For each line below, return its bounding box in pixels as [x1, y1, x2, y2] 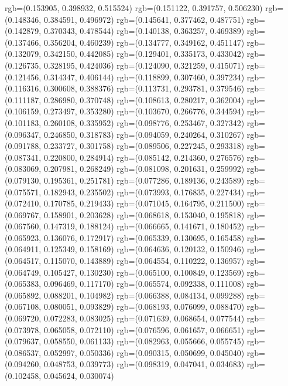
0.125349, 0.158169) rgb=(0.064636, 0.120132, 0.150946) [43, 243, 245, 255]
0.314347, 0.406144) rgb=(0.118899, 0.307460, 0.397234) [43, 70, 245, 83]
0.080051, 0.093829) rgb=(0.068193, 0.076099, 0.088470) [43, 300, 245, 313]
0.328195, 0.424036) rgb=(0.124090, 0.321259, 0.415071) [43, 59, 245, 71]
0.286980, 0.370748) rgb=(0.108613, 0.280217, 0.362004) [43, 93, 245, 106]
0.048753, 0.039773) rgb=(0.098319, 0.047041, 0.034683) [43, 358, 245, 370]
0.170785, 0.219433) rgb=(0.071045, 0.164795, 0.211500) [43, 197, 245, 209]
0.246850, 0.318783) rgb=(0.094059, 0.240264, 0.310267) [43, 128, 245, 140]
